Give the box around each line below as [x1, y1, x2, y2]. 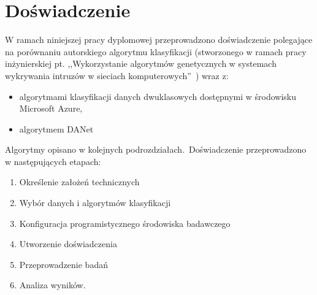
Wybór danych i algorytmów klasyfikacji [19, 196, 171, 209]
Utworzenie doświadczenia [19, 237, 117, 250]
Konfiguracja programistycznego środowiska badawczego [19, 216, 231, 229]
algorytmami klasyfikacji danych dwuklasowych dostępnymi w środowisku [19, 90, 297, 102]
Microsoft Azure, [19, 102, 83, 115]
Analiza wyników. [19, 278, 86, 291]
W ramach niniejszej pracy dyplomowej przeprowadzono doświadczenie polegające [5, 33, 313, 46]
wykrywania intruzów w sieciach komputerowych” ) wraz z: [5, 69, 229, 82]
